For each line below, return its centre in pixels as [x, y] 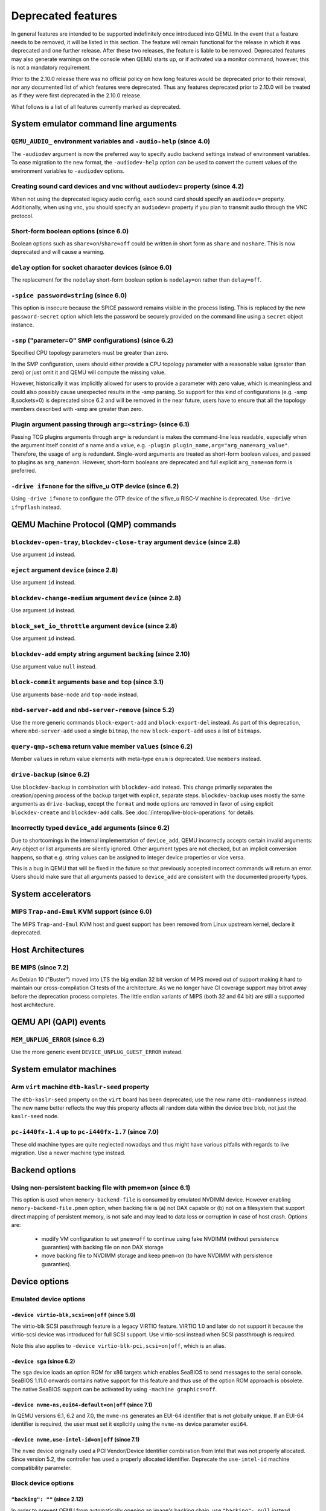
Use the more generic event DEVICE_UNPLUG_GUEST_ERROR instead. [97, 1052]
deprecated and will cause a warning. [58, 252]
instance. [23, 325]
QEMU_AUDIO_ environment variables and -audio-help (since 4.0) [111, 141]
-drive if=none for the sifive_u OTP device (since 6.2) [95, 487]
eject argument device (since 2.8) [65, 570]
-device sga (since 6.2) [43, 1361]
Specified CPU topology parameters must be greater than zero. [90, 353]
